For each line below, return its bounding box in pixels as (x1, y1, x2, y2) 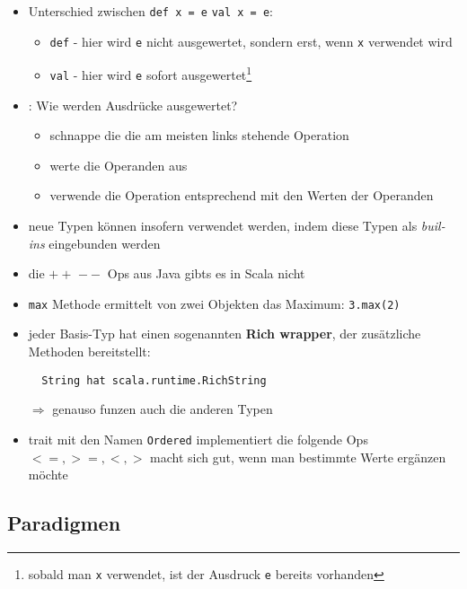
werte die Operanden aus (49, 155, 188, 174)
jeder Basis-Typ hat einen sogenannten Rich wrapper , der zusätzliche (28, 324, 421, 343)
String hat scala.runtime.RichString (41, 374, 267, 387)
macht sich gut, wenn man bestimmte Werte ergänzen (150, 447, 446, 466)
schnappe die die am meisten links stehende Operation (49, 126, 349, 145)
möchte (28, 465, 68, 484)
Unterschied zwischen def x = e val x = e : (28, 2, 273, 20)
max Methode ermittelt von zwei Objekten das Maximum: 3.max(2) (28, 294, 401, 312)
